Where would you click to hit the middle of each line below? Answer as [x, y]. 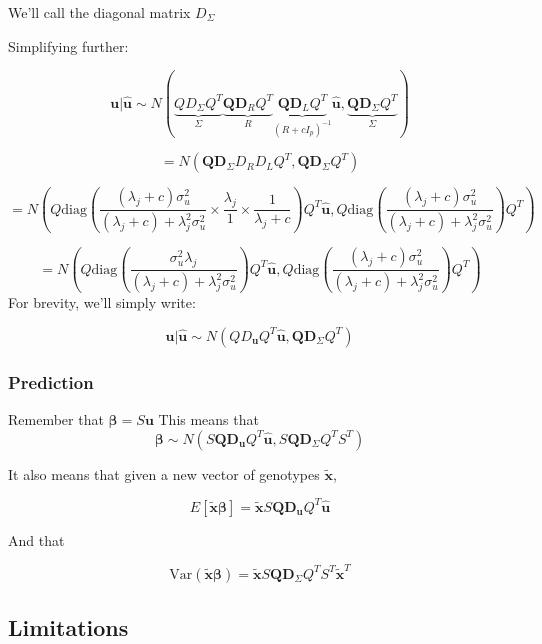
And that [36, 539]
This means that [208, 418]
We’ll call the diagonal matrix [99, 12]
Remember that [56, 418]
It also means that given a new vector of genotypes [164, 473]
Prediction [51, 381]
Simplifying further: [68, 45]
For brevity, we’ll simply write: [102, 302]
